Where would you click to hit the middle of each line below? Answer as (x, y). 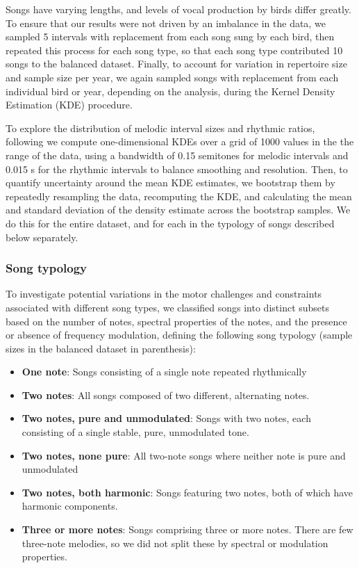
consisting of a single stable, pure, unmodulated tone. (135, 432)
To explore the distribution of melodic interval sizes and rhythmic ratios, (160, 128)
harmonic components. (70, 506)
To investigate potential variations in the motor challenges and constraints (164, 294)
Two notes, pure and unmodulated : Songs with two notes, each (166, 418)
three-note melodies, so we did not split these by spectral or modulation (175, 543)
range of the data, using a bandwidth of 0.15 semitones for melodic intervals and (177, 155)
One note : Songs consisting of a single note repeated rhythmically (164, 372)
